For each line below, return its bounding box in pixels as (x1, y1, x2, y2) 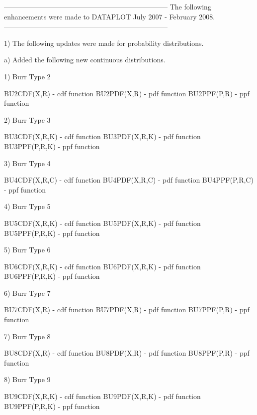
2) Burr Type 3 (4, 114, 51, 125)
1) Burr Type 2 (4, 71, 51, 81)
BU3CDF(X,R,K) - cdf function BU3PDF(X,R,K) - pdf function (4, 131, 201, 142)
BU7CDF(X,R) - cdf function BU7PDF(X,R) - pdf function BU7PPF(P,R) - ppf (4, 304, 250, 315)
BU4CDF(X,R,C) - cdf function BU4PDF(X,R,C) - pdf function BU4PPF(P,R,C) (4, 175, 254, 185)
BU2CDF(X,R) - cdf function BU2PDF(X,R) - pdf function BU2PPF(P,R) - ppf (4, 88, 250, 98)
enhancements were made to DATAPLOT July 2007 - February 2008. (4, 11, 215, 21)
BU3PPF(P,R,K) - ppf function (4, 141, 100, 151)
